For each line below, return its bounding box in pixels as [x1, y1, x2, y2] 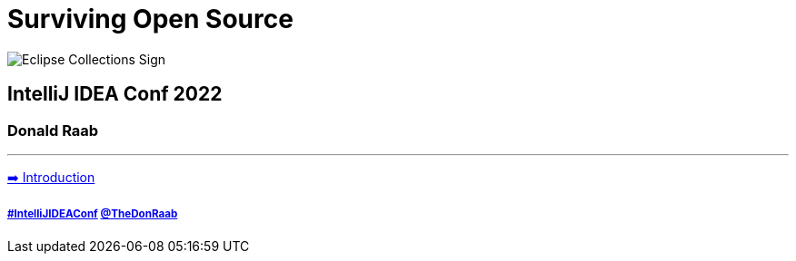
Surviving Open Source [7, 4, 294, 34]
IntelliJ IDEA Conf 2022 [7, 82, 223, 106]
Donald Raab [7, 121, 99, 140]
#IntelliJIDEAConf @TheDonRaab [7, 208, 178, 221]
